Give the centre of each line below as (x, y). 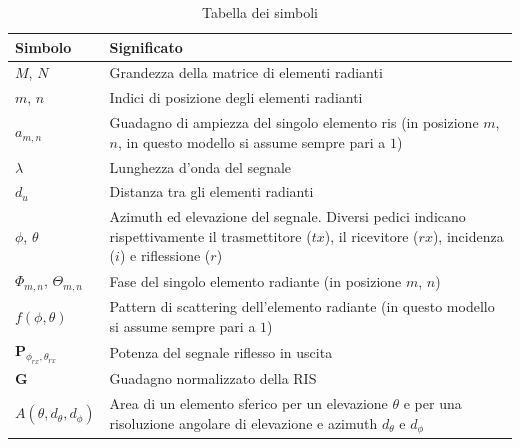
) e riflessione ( (165, 255)
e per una (432, 403)
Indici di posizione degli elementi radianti (236, 97)
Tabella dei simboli (260, 12)
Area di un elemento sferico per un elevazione (248, 403)
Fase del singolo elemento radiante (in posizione (255, 280)
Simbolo (43, 46)
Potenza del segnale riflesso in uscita (221, 352)
